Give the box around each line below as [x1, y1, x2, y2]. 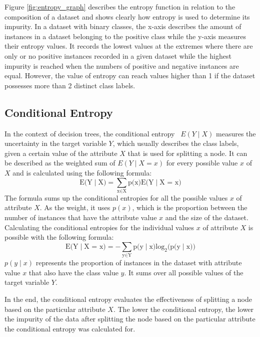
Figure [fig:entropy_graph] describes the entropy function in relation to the [4, 2, 235, 12]
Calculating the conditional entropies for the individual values [4, 222, 194, 232]
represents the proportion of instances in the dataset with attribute [35, 257, 242, 268]
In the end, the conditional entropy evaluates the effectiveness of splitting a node [4, 293, 252, 304]
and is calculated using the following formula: [12, 167, 152, 178]
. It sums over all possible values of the [124, 267, 243, 277]
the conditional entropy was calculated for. [4, 323, 135, 333]
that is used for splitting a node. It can [127, 147, 247, 158]
